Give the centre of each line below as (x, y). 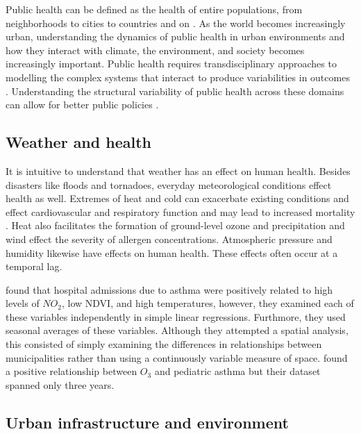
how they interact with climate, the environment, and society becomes (155, 50)
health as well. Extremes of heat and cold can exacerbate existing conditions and (177, 198)
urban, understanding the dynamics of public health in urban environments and (175, 36)
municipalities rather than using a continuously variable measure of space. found (177, 357)
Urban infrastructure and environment (147, 422)
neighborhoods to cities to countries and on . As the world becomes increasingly (176, 23)
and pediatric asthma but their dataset (237, 371)
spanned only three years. (60, 384)
